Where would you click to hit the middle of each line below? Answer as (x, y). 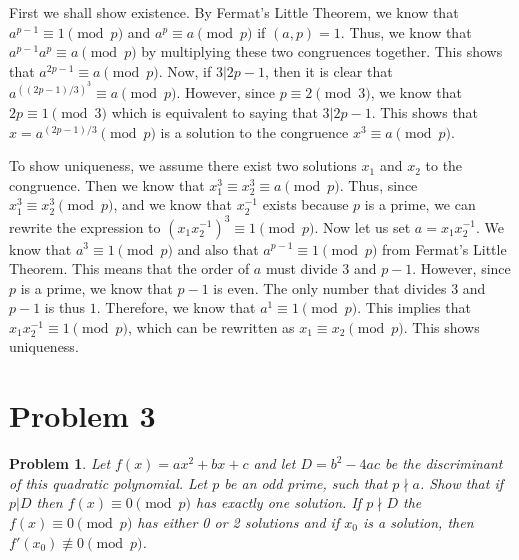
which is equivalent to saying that (214, 112)
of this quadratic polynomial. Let (108, 482)
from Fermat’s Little (444, 248)
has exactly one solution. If (279, 502)
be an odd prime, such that (306, 482)
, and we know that (173, 204)
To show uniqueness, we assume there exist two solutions (183, 165)
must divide (301, 268)
